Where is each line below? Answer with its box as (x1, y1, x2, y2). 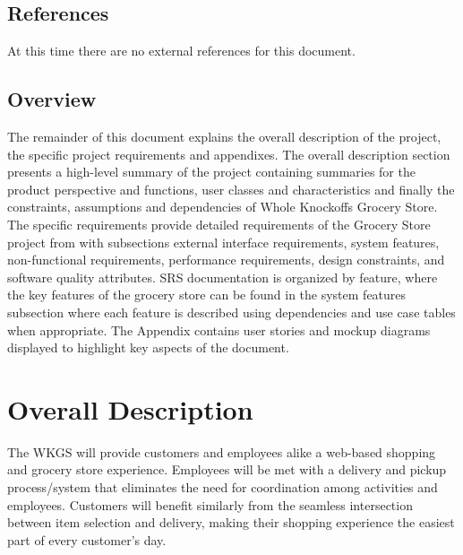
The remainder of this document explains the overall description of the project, (7, 127, 442, 145)
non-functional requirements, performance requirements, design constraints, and (7, 250, 445, 269)
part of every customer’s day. (7, 530, 167, 549)
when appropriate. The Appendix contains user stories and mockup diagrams (7, 320, 431, 339)
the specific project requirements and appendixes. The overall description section (7, 144, 450, 163)
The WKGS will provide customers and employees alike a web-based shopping (7, 442, 436, 461)
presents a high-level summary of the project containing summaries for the (7, 162, 416, 181)
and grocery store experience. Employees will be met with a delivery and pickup (7, 460, 447, 479)
